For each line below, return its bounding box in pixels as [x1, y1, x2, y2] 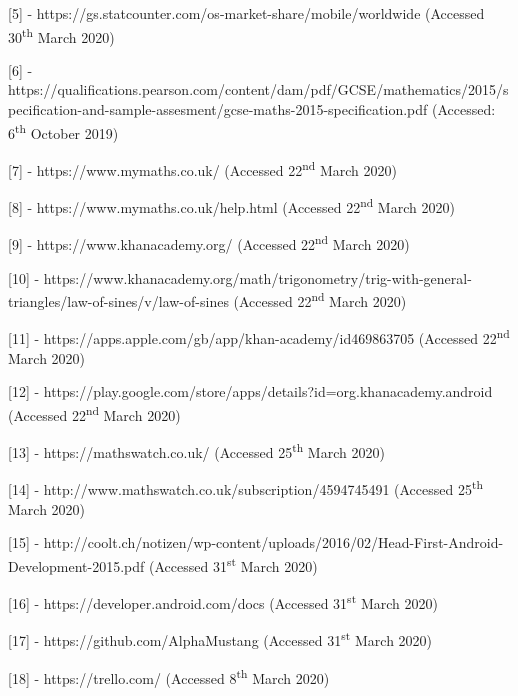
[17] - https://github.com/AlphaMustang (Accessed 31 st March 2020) [8, 627, 433, 650]
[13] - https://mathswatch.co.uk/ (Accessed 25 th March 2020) [8, 439, 385, 462]
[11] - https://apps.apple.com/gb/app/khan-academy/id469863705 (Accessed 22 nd [8, 325, 510, 349]
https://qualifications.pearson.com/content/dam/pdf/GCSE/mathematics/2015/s [8, 79, 509, 100]
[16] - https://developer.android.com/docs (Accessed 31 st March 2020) [8, 590, 438, 613]
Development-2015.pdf [8, 555, 145, 576]
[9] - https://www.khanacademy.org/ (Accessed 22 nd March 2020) [8, 231, 410, 255]
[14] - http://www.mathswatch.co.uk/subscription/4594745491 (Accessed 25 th [8, 476, 483, 500]
